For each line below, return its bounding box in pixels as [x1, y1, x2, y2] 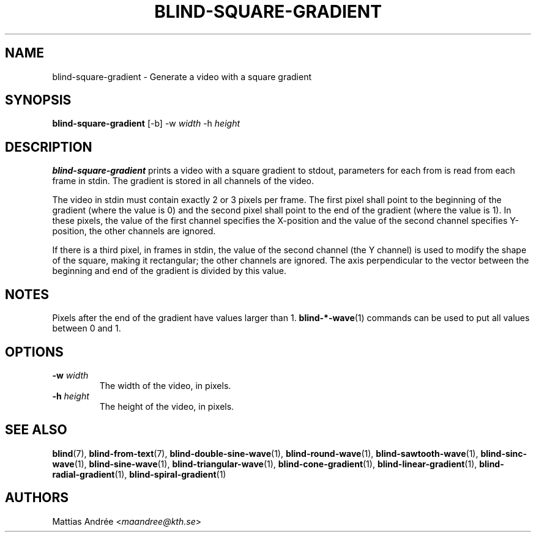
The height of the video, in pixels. [99, 401, 234, 412]
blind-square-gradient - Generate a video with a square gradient [52, 71, 311, 82]
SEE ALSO [5, 422, 67, 438]
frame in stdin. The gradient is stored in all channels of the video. [52, 176, 315, 187]
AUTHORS [5, 490, 69, 506]
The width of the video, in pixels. [99, 380, 231, 391]
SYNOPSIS [5, 92, 72, 108]
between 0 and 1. [52, 323, 121, 334]
